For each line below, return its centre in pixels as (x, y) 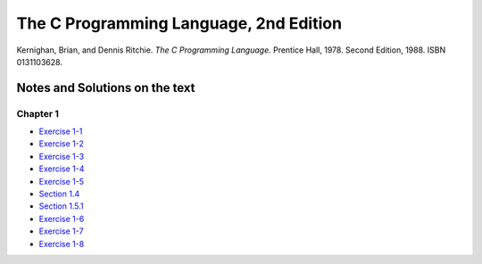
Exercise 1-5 (62, 181)
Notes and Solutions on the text (106, 88)
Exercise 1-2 (62, 144)
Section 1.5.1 (61, 206)
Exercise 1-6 (62, 219)
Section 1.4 (59, 194)
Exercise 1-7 (61, 231)
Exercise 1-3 (62, 156)
